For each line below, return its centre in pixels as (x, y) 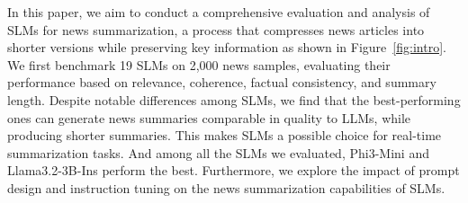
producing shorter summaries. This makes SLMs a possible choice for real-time (225, 135)
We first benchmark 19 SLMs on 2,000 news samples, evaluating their (199, 64)
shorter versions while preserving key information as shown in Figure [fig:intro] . (227, 47)
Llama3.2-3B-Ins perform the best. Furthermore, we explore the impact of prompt (234, 170)
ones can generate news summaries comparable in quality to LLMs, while (209, 117)
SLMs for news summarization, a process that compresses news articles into (216, 29)
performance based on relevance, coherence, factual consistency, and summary (222, 82)
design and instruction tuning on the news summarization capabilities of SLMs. (226, 187)
